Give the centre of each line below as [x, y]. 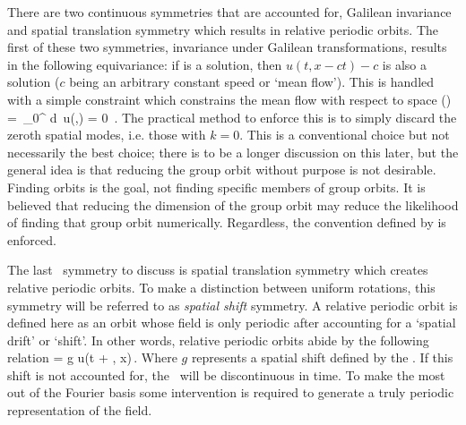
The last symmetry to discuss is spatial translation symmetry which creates [218, 270]
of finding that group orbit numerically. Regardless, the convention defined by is [227, 222]
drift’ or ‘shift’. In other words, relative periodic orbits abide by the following [218, 340]
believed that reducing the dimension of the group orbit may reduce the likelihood [233, 204]
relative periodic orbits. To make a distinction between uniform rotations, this [221, 287]
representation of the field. [80, 410]
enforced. [32, 239]
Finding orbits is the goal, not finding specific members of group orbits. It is [216, 187]
